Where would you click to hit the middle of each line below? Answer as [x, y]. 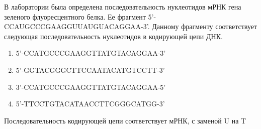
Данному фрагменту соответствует [205, 26]
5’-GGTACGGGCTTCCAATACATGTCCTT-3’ [90, 70]
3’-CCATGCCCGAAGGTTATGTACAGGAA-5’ [91, 87]
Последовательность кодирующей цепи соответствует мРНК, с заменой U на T [125, 120]
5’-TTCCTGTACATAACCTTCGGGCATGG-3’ [90, 104]
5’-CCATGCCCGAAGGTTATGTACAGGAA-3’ [91, 53]
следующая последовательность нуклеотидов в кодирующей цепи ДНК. [113, 36]
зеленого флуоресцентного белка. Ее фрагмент [75, 16]
